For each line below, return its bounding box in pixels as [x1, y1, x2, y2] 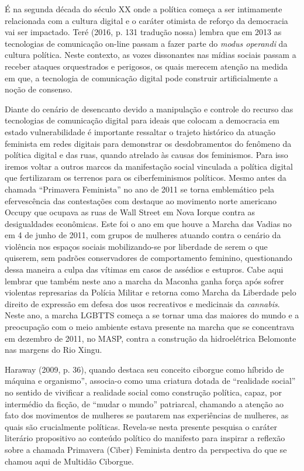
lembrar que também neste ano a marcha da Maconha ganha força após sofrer [5, 274, 284, 287]
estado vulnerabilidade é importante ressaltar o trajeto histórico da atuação [5, 125, 275, 137]
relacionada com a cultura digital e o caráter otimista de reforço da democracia [5, 14, 288, 26]
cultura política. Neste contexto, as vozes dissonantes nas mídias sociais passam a [5, 49, 296, 61]
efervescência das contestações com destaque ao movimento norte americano [5, 194, 277, 207]
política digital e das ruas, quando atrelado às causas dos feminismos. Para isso [5, 149, 288, 161]
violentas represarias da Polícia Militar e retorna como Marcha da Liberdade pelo [5, 286, 296, 298]
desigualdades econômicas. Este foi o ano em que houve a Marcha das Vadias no [5, 217, 292, 229]
